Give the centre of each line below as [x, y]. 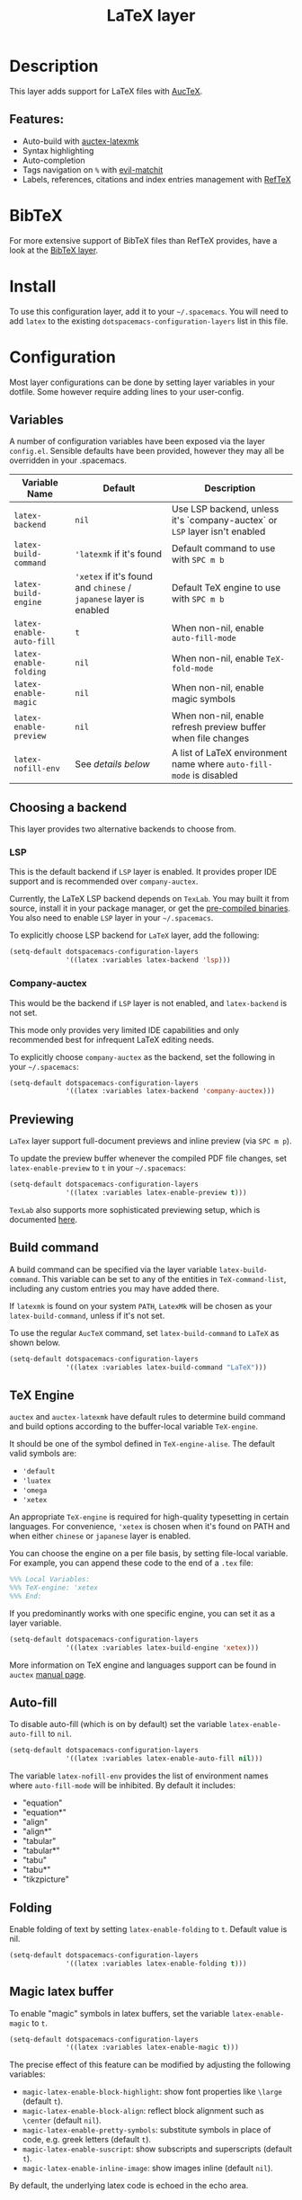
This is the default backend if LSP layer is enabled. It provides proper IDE [143, 872]
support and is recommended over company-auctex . [104, 881]
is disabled [215, 776]
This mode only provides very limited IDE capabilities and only [124, 1029]
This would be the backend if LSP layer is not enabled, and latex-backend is [148, 1002]
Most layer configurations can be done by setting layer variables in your [142, 382]
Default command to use [223, 548]
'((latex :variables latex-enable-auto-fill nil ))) [164, 1759]
